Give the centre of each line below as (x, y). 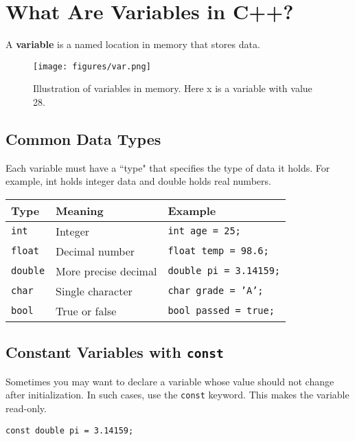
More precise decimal (106, 271)
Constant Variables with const (115, 352)
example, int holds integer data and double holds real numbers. (138, 181)
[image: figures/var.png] (92, 66)
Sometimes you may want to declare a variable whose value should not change (170, 381)
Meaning (80, 210)
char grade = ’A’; (216, 291)
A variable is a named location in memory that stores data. (133, 44)
